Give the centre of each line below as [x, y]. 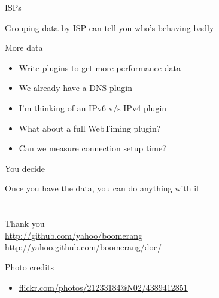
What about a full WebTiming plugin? [90, 128]
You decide [25, 168]
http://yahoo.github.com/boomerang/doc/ [83, 247]
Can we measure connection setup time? [92, 148]
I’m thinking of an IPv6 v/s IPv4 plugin [93, 107]
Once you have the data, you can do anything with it [102, 188]
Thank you [25, 223]
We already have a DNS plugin [76, 88]
